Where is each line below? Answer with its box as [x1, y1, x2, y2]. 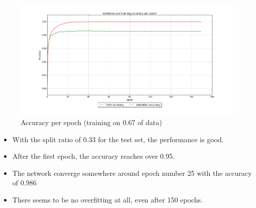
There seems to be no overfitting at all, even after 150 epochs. [12, 194, 203, 204]
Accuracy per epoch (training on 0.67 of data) [21, 117, 162, 127]
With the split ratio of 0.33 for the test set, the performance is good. [12, 134, 224, 144]
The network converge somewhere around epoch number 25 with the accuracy [12, 167, 252, 178]
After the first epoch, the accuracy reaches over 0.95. [12, 151, 175, 161]
